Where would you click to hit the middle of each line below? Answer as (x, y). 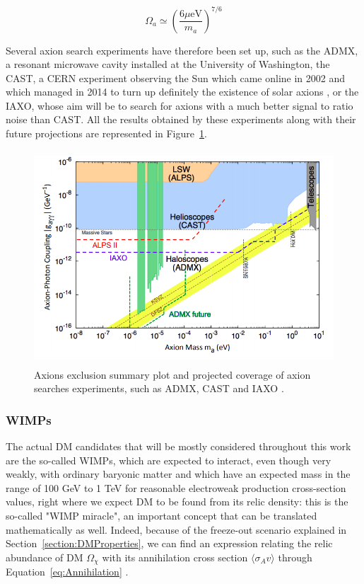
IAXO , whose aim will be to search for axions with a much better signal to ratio (180, 105)
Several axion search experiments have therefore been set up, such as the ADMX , (182, 50)
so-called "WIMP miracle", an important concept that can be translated (162, 515)
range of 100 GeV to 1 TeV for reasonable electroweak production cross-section (176, 487)
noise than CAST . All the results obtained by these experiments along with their (181, 119)
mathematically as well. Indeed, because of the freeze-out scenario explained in (176, 529)
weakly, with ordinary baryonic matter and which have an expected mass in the (178, 474)
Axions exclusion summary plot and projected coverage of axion (172, 374)
